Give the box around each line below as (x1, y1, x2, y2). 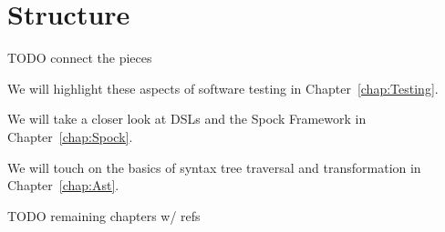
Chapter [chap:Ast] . (7, 176, 119, 195)
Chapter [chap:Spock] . (7, 126, 133, 146)
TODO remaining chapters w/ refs (7, 206, 201, 225)
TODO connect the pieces (7, 48, 152, 67)
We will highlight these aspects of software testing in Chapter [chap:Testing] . (7, 78, 439, 97)
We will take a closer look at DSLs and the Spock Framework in (7, 109, 367, 128)
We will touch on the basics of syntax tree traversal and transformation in (7, 157, 421, 177)
